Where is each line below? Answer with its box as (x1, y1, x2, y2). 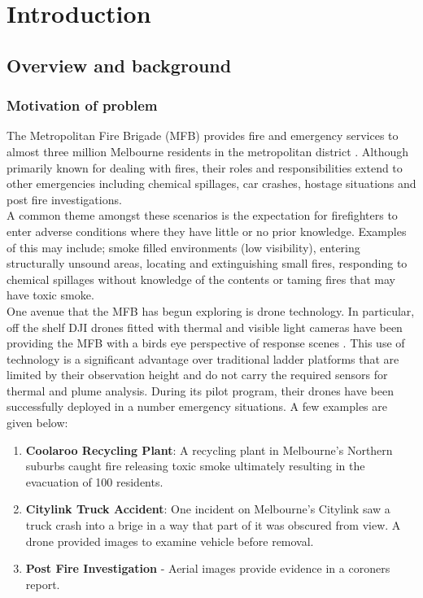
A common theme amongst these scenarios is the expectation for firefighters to (7, 207, 398, 224)
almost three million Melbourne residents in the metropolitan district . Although (7, 142, 409, 159)
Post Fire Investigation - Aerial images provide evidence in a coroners (25, 560, 390, 577)
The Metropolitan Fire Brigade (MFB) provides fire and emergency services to (7, 127, 399, 144)
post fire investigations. (7, 190, 122, 207)
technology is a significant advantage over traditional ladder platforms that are (7, 350, 399, 367)
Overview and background (7, 52, 232, 77)
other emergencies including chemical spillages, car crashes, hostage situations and (7, 175, 416, 192)
